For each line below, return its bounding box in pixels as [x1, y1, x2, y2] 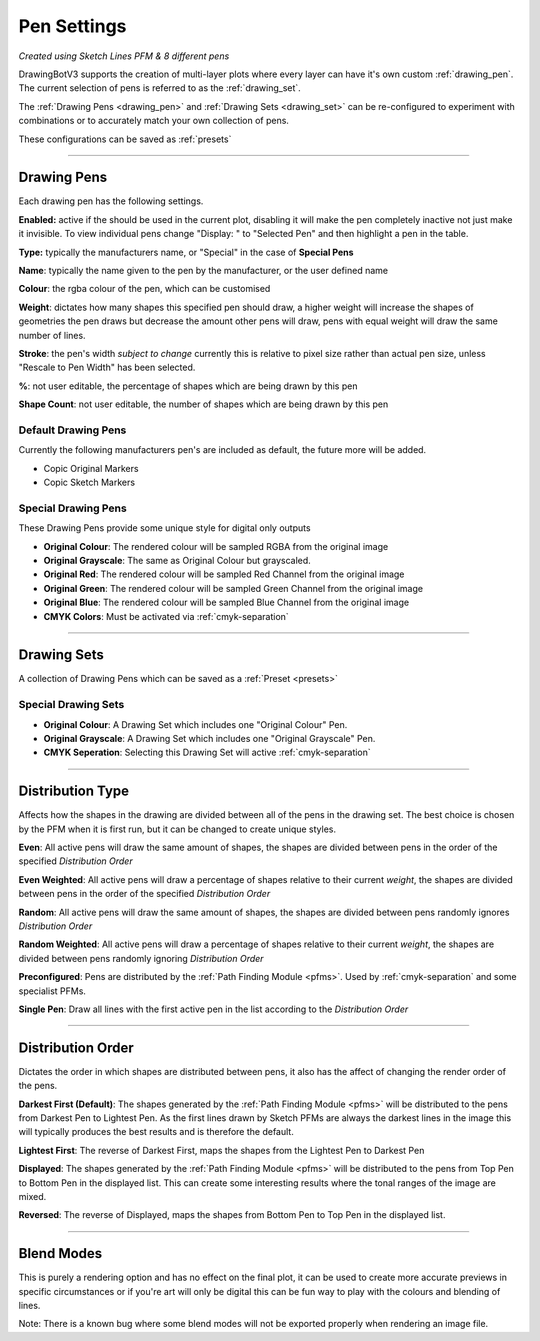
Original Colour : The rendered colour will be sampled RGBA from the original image [43, 540, 389, 552]
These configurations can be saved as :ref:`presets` [18, 133, 232, 145]
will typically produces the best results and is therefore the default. [18, 1126, 294, 1138]
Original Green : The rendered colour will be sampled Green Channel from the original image [43, 582, 424, 594]
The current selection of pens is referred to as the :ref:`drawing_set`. [18, 82, 302, 94]
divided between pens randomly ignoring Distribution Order [18, 952, 264, 964]
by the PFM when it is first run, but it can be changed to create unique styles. [18, 823, 337, 835]
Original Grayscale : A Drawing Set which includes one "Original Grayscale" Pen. [43, 732, 376, 744]
